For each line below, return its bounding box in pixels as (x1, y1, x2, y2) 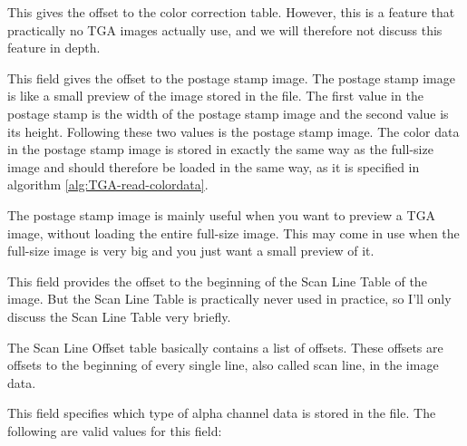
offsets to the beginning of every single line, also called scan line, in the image (7, 355, 439, 374)
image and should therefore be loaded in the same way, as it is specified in (7, 157, 420, 176)
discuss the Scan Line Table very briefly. (7, 306, 231, 325)
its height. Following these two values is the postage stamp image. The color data (7, 121, 460, 141)
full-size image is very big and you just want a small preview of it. (7, 241, 375, 260)
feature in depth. (7, 38, 101, 57)
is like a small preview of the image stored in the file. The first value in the (7, 86, 423, 105)
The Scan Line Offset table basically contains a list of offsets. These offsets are (7, 337, 443, 356)
